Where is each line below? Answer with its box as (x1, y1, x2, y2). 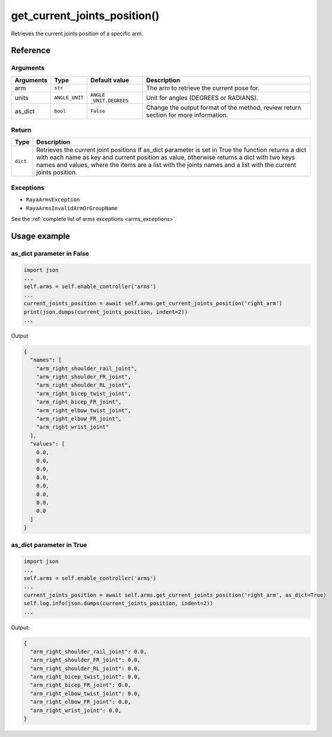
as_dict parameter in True (11, 541, 87, 549)
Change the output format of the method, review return (146, 103, 301, 111)
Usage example (11, 231, 71, 241)
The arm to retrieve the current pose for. (146, 84, 260, 92)
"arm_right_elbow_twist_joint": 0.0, (30, 690, 141, 697)
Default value (90, 75, 130, 84)
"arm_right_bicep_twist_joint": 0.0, (30, 673, 141, 680)
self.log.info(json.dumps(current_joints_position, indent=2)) (23, 600, 214, 607)
